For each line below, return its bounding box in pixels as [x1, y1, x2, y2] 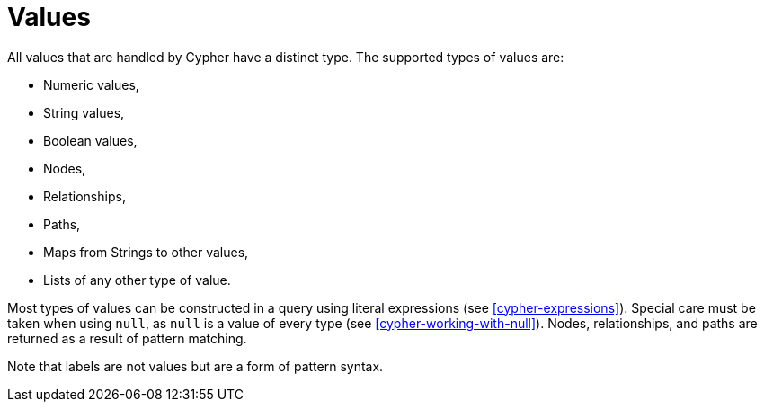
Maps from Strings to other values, [43, 244, 249, 260]
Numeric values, [43, 76, 139, 93]
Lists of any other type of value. [43, 271, 231, 288]
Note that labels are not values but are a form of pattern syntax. [7, 358, 384, 374]
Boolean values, [43, 132, 138, 148]
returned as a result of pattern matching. [7, 330, 247, 346]
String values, [43, 104, 125, 120]
